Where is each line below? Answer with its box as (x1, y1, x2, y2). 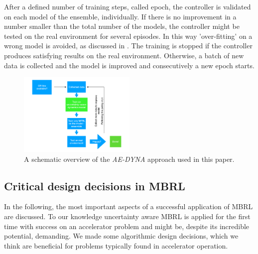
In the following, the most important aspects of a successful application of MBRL (4, 201, 253, 212)
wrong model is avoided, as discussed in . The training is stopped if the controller (4, 40, 253, 51)
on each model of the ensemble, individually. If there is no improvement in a (4, 11, 237, 21)
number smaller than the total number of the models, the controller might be (4, 21, 240, 31)
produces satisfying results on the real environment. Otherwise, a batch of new (4, 50, 244, 60)
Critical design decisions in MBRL (4, 178, 185, 193)
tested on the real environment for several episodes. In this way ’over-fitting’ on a (4, 30, 253, 41)
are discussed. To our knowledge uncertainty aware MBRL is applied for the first (4, 211, 251, 221)
